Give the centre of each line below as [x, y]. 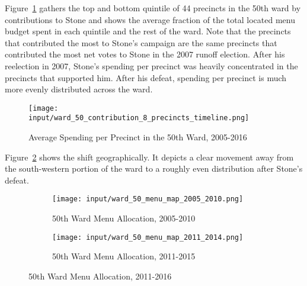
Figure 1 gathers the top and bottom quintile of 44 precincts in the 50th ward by [153, 8]
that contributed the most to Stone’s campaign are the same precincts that [141, 42]
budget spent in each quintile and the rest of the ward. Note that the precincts [148, 31]
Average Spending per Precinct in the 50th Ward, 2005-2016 [138, 137]
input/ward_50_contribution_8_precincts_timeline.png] [139, 118]
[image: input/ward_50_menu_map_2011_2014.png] [148, 237]
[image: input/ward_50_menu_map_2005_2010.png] [148, 199]
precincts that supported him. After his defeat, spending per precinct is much [146, 77]
